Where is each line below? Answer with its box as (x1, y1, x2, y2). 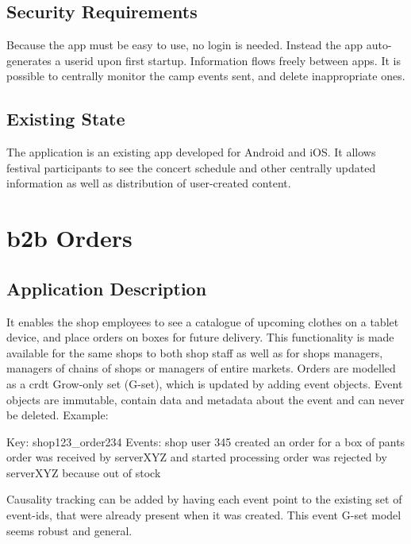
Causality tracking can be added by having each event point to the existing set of (6, 491, 402, 507)
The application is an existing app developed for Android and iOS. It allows (6, 144, 376, 160)
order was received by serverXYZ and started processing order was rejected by (6, 449, 387, 465)
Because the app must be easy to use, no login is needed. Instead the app (6, 37, 363, 53)
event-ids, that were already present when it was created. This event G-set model (6, 507, 401, 523)
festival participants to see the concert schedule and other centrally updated (6, 159, 376, 176)
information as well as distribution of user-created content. (6, 175, 291, 191)
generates (6, 52, 52, 68)
